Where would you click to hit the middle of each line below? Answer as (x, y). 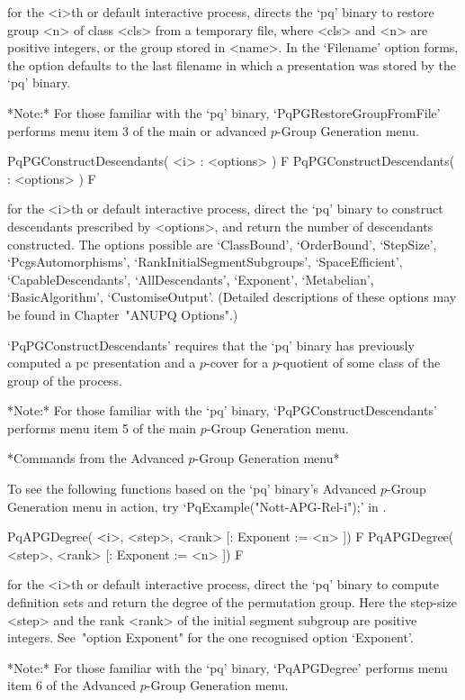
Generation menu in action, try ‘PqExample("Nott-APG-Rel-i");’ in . (197, 506)
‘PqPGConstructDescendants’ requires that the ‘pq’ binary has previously (211, 345)
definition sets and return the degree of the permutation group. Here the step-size (232, 602)
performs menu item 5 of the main (102, 427)
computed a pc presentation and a (102, 363)
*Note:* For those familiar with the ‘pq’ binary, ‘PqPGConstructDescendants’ (222, 410)
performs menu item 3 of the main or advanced (137, 130)
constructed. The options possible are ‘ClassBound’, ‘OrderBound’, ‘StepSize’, (222, 244)
